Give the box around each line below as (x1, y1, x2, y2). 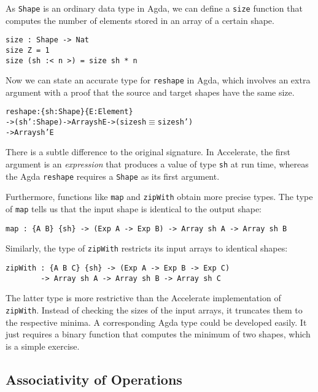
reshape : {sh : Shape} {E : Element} (6, 107, 133, 117)
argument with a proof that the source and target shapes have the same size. (6, 85, 295, 98)
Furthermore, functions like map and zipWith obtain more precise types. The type (6, 190, 313, 203)
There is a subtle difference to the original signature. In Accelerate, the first (6, 145, 291, 158)
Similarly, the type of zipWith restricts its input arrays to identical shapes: (6, 242, 288, 255)
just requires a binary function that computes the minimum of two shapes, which (6, 328, 311, 340)
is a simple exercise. (6, 339, 80, 352)
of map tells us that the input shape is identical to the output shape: (6, 202, 262, 215)
